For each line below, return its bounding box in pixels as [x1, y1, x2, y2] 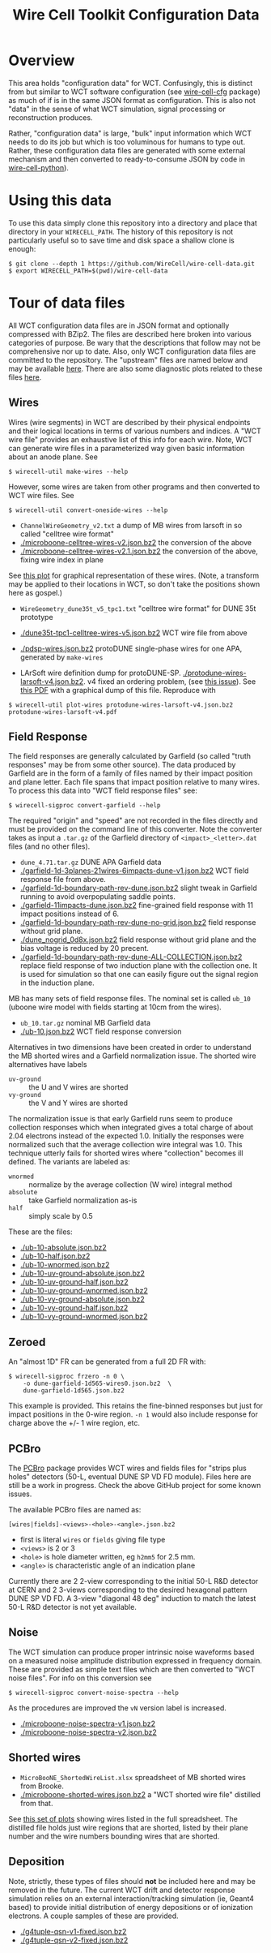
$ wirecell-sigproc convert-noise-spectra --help [8, 1688, 180, 1697]
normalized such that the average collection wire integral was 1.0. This [8, 1140, 243, 1150]
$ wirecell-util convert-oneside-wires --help [8, 505, 168, 514]
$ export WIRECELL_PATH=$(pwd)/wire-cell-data [8, 266, 168, 275]
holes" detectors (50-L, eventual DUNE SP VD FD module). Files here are [8, 1472, 252, 1482]
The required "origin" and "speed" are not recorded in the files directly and [8, 815, 259, 825]
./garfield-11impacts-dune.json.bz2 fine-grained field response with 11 [19, 901, 253, 910]
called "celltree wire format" [19, 529, 115, 539]
